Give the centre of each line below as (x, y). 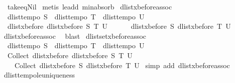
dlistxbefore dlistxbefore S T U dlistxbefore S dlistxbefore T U (119, 26)
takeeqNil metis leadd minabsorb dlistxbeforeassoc (90, 6)
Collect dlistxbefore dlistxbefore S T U (70, 55)
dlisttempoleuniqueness (39, 75)
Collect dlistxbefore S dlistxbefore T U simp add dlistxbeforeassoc (122, 65)
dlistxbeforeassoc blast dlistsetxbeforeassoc (75, 36)
